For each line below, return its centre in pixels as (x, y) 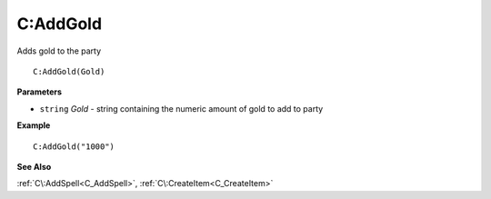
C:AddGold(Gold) (69, 71)
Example (34, 125)
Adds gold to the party (59, 51)
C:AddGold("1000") (74, 146)
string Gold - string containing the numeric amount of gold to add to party (181, 108)
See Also (34, 166)
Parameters (40, 92)
